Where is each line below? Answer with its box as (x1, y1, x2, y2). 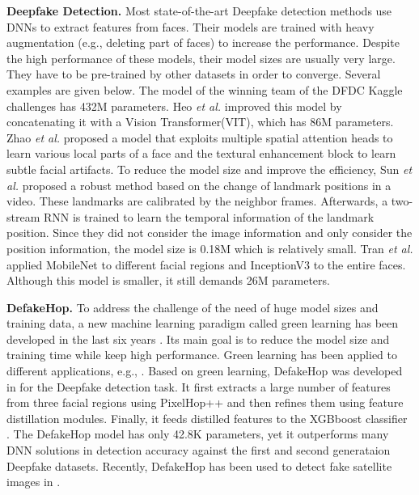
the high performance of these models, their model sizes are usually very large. (6, 49, 396, 66)
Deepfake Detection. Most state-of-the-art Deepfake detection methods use (6, 2, 392, 19)
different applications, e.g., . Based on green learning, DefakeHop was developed (6, 362, 403, 379)
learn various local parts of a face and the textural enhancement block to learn (6, 145, 396, 162)
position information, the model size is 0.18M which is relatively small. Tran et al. (6, 239, 413, 256)
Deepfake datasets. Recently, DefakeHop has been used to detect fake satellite (6, 457, 392, 474)
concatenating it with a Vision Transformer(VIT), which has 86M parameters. (6, 113, 394, 130)
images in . (6, 473, 61, 490)
